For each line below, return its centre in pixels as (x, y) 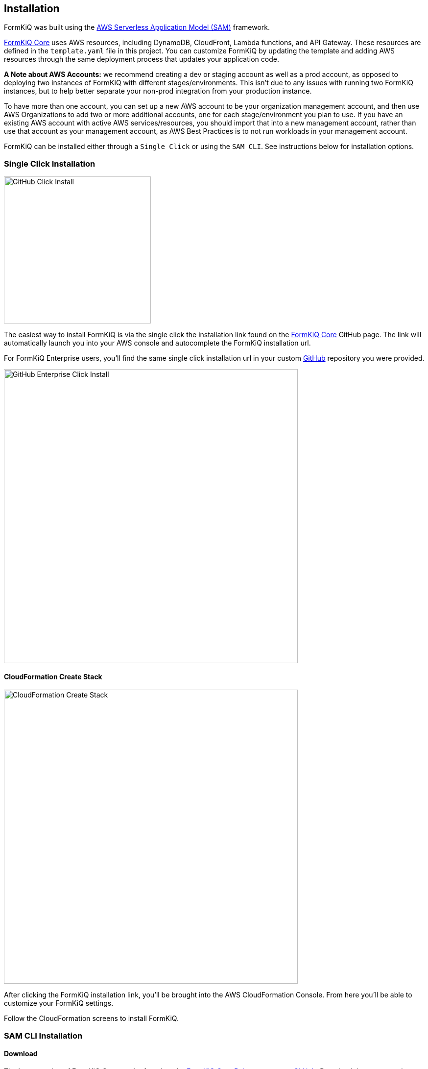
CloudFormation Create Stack (53, 676)
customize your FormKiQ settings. (59, 1003)
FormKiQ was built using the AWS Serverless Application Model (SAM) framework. (137, 27)
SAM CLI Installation (43, 1035)
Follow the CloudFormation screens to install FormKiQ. (91, 1019)
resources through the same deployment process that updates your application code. (142, 59)
